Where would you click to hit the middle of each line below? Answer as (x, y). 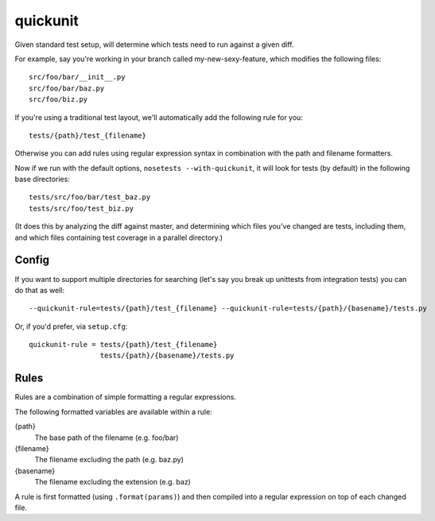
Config (32, 260)
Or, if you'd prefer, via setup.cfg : (71, 326)
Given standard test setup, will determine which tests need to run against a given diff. (154, 44)
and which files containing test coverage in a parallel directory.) (118, 237)
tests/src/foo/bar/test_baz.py (90, 197)
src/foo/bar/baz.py (67, 88)
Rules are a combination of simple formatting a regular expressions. (125, 397)
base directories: (43, 179)
